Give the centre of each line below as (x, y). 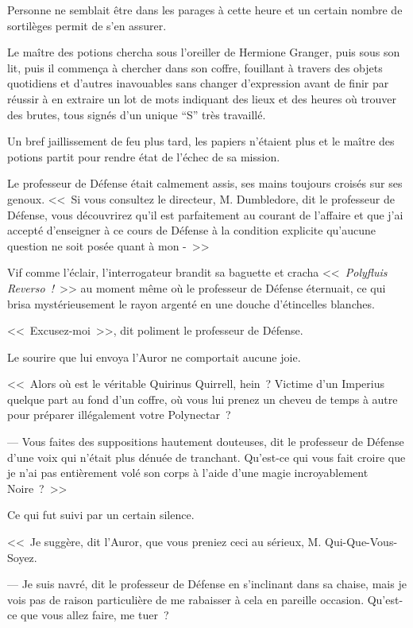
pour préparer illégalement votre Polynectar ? (119, 415)
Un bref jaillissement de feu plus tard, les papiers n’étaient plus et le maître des (201, 141)
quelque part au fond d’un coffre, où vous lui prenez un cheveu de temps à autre (203, 399)
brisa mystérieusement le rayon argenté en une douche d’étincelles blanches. (191, 303)
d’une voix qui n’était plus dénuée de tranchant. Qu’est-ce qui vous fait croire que (206, 457)
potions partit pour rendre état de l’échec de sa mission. (144, 156)
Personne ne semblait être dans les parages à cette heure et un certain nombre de (205, 10)
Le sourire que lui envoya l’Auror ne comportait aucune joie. (154, 357)
